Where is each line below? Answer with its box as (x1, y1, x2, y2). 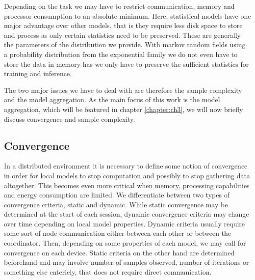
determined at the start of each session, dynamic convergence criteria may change (4, 209, 249, 219)
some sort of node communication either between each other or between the (4, 228, 231, 238)
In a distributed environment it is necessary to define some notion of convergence (4, 161, 248, 171)
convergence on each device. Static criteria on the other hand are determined (4, 247, 235, 257)
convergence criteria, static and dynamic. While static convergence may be (4, 199, 228, 209)
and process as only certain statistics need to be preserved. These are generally (4, 29, 241, 40)
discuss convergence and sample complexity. (4, 113, 135, 124)
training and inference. (4, 68, 72, 79)
